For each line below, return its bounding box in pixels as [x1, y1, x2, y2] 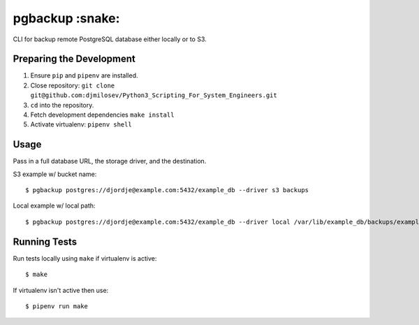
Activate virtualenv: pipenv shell [30, 120, 132, 129]
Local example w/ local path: [13, 201, 96, 210]
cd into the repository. [30, 101, 94, 109]
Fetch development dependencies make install [30, 110, 175, 119]
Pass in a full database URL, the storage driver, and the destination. [13, 157, 207, 166]
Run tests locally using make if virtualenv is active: [13, 254, 157, 262]
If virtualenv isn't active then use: [13, 286, 109, 294]
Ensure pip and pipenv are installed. [30, 71, 139, 80]
